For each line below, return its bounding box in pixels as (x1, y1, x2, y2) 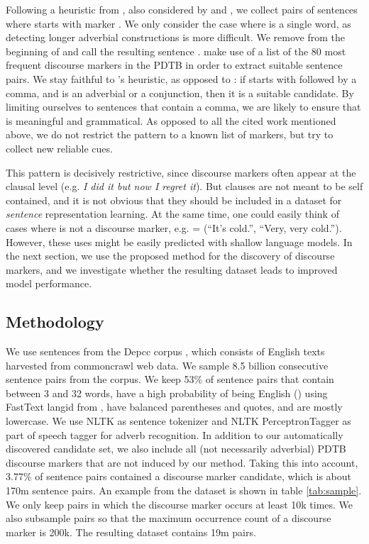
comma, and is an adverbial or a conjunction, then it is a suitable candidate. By (6, 85, 354, 100)
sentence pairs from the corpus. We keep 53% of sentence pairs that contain (6, 372, 334, 387)
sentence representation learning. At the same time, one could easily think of (6, 206, 339, 221)
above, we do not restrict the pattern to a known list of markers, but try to (6, 127, 334, 142)
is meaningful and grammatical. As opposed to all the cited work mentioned (6, 113, 336, 128)
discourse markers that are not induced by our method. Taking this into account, (6, 455, 358, 470)
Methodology (6, 311, 104, 333)
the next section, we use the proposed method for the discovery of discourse (6, 248, 335, 263)
